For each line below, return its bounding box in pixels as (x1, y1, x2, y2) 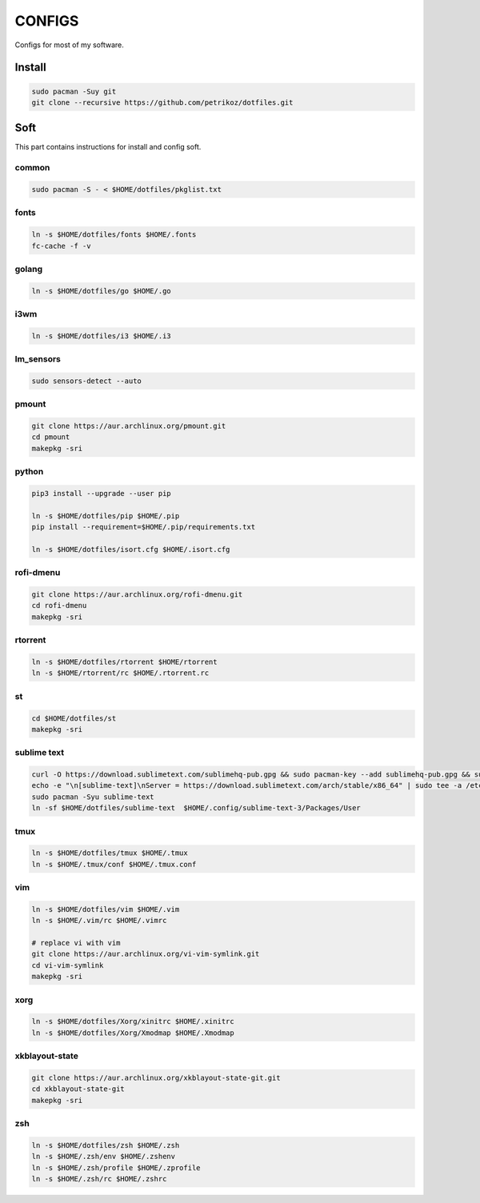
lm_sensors (14, 354, 62, 365)
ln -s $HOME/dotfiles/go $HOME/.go (31, 286, 171, 295)
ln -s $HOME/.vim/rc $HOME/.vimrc (31, 916, 167, 925)
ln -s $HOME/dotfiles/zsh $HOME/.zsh (31, 1141, 180, 1149)
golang (14, 263, 43, 274)
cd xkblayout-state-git (31, 1085, 126, 1093)
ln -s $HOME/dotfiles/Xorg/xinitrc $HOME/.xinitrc (31, 1017, 235, 1026)
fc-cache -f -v (31, 241, 91, 250)
